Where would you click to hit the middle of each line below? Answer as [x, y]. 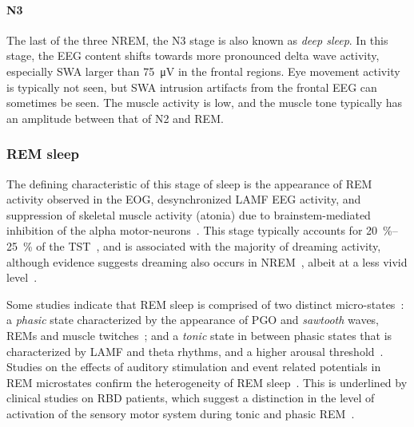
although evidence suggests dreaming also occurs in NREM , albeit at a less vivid [207, 261]
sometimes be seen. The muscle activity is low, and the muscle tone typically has [205, 103]
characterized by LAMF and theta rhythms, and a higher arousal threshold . [195, 351]
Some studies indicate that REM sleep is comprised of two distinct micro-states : [205, 304]
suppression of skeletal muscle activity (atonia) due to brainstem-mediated [189, 214]
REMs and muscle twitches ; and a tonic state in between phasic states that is [199, 335]
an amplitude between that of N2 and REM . [115, 118]
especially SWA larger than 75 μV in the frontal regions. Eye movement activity [203, 71]
